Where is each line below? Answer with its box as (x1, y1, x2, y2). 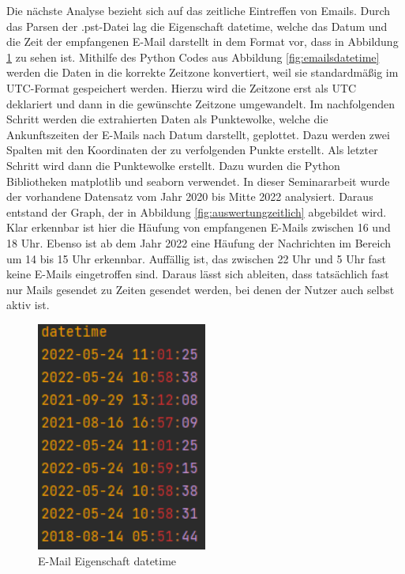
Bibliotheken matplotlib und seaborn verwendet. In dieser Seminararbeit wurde (6, 172, 390, 189)
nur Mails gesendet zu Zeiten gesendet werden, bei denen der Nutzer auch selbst (6, 281, 395, 297)
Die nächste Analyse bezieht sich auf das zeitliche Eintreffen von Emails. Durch (6, 2, 391, 18)
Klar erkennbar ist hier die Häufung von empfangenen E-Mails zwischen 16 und (6, 219, 391, 236)
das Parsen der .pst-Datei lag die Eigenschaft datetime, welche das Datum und (6, 17, 388, 34)
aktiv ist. (6, 296, 50, 313)
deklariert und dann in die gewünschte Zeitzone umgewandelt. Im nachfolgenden (6, 95, 396, 111)
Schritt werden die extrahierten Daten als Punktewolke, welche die (6, 111, 328, 127)
